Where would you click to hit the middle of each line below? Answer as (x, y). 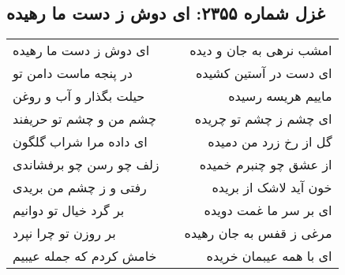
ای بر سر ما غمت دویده (268, 210)
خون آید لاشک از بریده (272, 188)
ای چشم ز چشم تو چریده (263, 119)
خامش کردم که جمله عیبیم (85, 256)
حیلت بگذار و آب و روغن (79, 96)
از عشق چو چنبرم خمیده (266, 165)
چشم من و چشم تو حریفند (84, 119)
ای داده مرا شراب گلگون (80, 142)
